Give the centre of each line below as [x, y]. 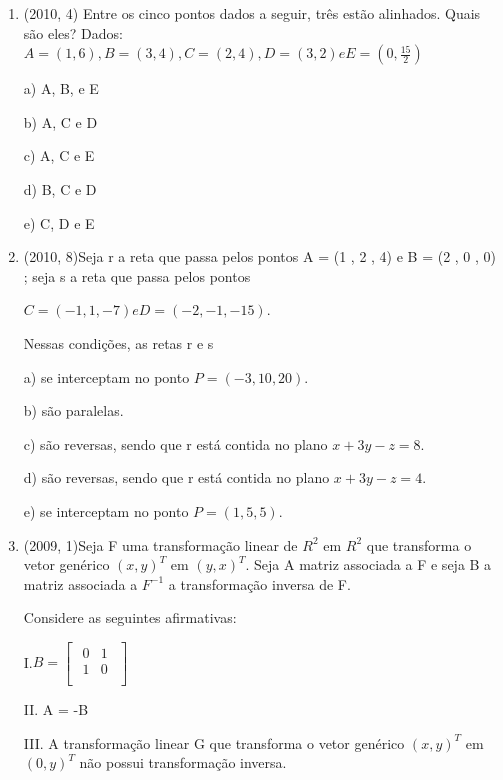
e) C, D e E [59, 222]
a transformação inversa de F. [259, 583]
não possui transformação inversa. [183, 762]
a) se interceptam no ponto [106, 376]
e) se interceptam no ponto [106, 510]
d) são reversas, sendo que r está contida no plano [176, 477]
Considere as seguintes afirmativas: [130, 617]
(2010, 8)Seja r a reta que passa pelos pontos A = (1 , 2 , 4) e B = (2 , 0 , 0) [260, 256]
